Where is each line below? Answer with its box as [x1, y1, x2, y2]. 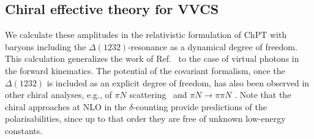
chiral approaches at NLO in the [5, 100, 127, 113]
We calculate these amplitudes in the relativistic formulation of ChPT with [5, 28, 287, 41]
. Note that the [234, 88, 291, 101]
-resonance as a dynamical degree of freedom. [128, 40, 297, 53]
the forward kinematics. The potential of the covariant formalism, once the [5, 64, 285, 77]
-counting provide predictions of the [133, 100, 267, 113]
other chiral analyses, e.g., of [5, 88, 112, 101]
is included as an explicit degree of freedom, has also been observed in [47, 76, 310, 89]
